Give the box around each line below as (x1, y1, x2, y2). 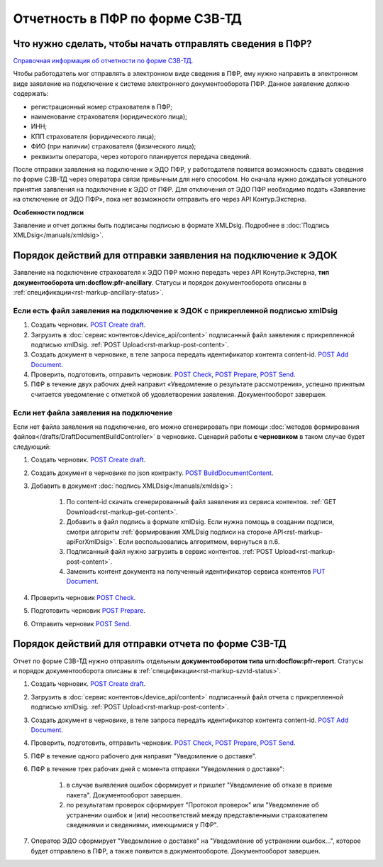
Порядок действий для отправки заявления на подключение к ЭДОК (13, 249, 338, 262)
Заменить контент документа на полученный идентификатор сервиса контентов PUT (66, 567, 326, 576)
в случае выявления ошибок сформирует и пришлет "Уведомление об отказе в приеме (66, 781, 333, 790)
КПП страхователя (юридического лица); (30, 132, 156, 141)
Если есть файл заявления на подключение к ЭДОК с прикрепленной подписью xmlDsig (13, 305, 338, 315)
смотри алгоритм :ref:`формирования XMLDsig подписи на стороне (66, 528, 272, 536)
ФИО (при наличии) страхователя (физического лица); (30, 142, 196, 151)
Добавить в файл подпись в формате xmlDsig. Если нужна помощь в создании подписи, (66, 518, 335, 526)
